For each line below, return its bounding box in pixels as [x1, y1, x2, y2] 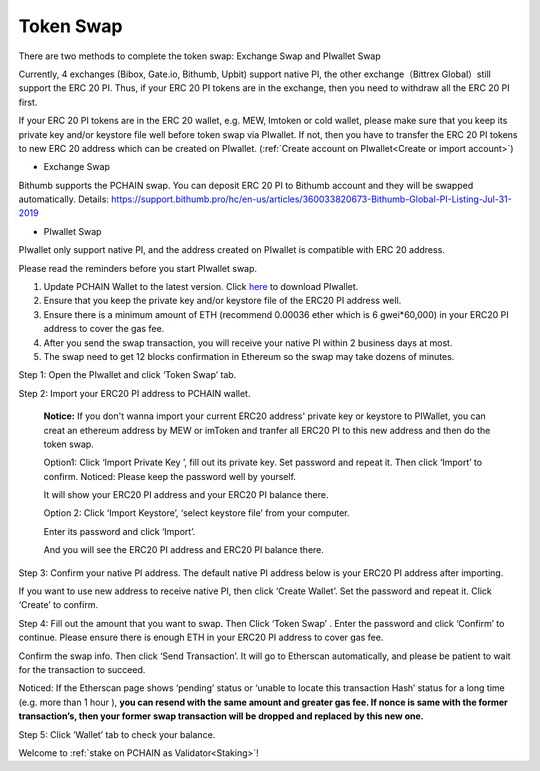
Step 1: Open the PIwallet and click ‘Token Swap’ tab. [18, 369, 237, 381]
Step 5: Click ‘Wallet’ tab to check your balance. [18, 728, 216, 740]
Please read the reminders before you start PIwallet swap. [18, 262, 258, 274]
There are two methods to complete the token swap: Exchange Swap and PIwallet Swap [18, 50, 382, 62]
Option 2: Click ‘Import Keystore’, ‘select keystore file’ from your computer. [43, 507, 350, 519]
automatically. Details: [18, 193, 110, 205]
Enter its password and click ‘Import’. [43, 525, 196, 537]
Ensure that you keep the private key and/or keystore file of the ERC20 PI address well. [43, 295, 402, 307]
